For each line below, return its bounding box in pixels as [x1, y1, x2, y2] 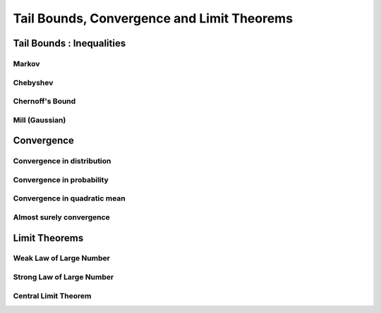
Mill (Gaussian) [13, 115, 66, 124]
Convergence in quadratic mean [13, 193, 126, 203]
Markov [13, 58, 40, 68]
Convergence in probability [13, 174, 109, 184]
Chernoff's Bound [13, 96, 76, 106]
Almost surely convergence [13, 212, 111, 222]
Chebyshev [13, 77, 54, 87]
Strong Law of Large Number [13, 272, 114, 282]
